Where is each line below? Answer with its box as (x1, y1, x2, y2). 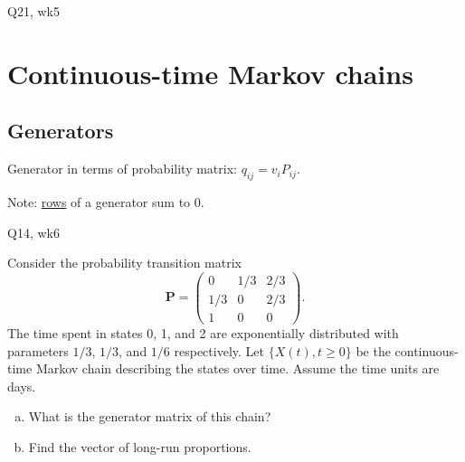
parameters (7, 341, 69, 360)
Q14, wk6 (7, 222, 60, 241)
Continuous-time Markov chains (7, 54, 413, 91)
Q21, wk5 (7, 2, 60, 20)
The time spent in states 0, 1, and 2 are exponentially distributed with (7, 323, 399, 342)
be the (356, 341, 391, 360)
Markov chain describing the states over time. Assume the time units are (35, 359, 440, 378)
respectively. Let (174, 341, 264, 360)
